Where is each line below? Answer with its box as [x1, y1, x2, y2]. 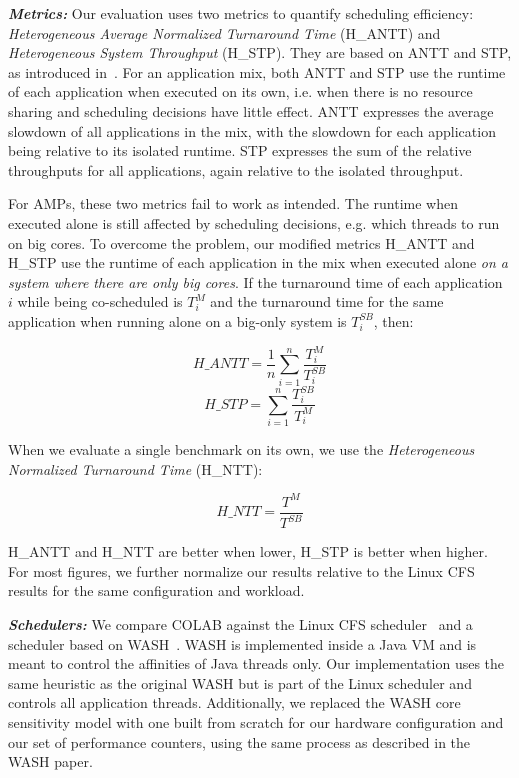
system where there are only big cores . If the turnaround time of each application [8, 271, 503, 292]
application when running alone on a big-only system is [8, 310, 347, 331]
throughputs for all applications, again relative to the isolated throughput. [8, 159, 464, 180]
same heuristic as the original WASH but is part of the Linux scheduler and [8, 672, 472, 693]
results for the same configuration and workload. [8, 580, 305, 601]
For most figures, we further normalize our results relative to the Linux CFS [8, 560, 475, 581]
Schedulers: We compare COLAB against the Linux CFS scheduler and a [8, 613, 473, 634]
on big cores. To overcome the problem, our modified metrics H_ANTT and [8, 232, 475, 253]
